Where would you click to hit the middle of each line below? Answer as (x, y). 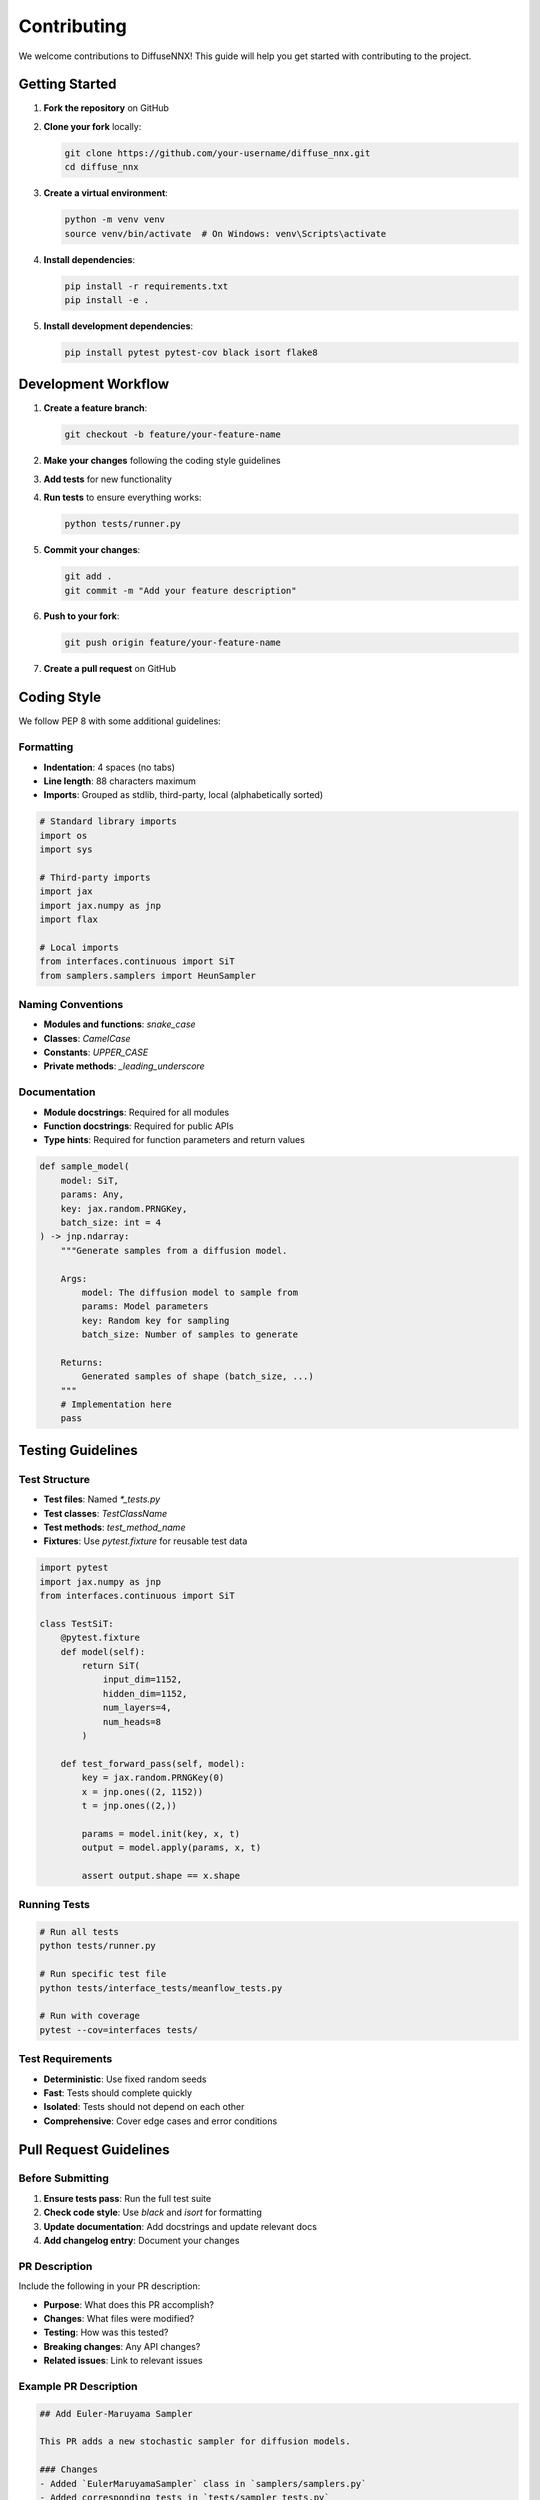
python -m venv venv (114, 219)
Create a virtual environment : (106, 193)
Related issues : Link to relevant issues (123, 2361)
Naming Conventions (71, 1004)
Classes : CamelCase (87, 1038)
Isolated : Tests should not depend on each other (144, 2107)
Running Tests (54, 1905)
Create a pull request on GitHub (110, 669)
